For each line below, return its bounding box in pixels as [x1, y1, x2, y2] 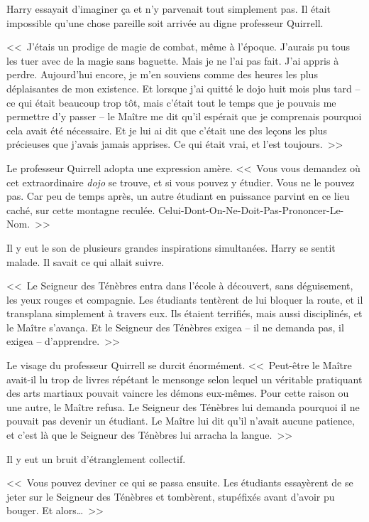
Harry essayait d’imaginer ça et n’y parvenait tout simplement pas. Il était [6, 1, 331, 16]
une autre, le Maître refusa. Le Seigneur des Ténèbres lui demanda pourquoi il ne [6, 399, 360, 414]
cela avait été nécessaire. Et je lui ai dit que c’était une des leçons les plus [6, 122, 327, 137]
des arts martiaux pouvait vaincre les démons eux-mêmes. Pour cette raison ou [6, 385, 349, 400]
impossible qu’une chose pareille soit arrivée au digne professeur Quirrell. [6, 15, 324, 30]
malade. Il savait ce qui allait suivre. [6, 254, 165, 269]
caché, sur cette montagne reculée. [6, 202, 155, 217]
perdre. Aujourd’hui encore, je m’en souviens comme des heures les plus [6, 67, 318, 82]
